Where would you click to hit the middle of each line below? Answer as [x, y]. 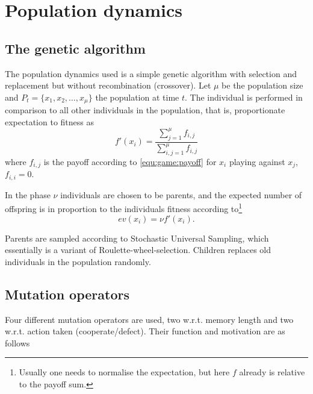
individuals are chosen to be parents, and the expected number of [181, 194]
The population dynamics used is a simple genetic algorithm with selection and [151, 73]
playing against [257, 161]
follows [17, 342]
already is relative [272, 372]
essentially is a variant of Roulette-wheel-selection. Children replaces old [138, 250]
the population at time [137, 97]
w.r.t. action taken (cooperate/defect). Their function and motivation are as [145, 331]
